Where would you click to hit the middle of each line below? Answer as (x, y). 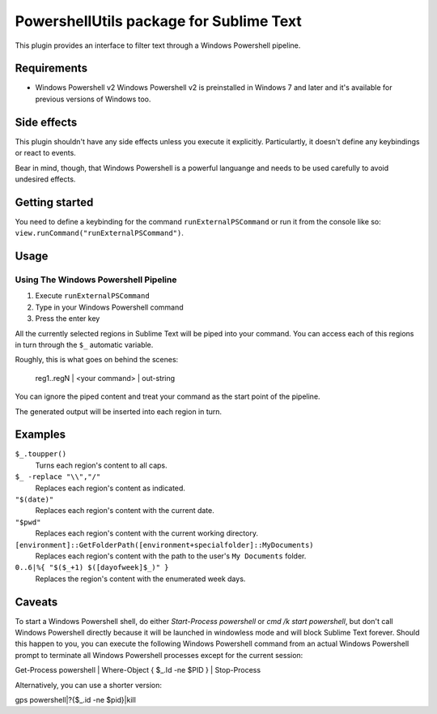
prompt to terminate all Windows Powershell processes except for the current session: (159, 655)
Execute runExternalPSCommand (92, 296)
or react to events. (45, 153)
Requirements (51, 68)
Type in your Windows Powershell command (109, 307)
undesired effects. (45, 179)
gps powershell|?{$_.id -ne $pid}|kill (76, 699)
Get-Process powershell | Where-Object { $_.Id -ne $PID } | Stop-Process (138, 670)
